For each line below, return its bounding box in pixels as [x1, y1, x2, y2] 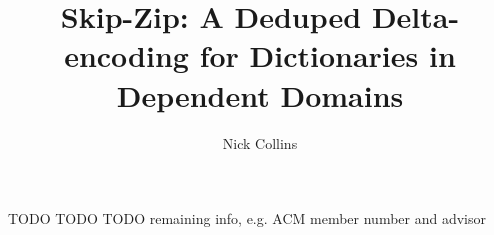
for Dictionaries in [199, 35, 456, 76]
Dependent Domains [116, 74, 404, 115]
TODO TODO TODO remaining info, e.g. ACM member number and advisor [8, 208, 487, 229]
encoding [64, 35, 189, 76]
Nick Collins [222, 132, 298, 153]
